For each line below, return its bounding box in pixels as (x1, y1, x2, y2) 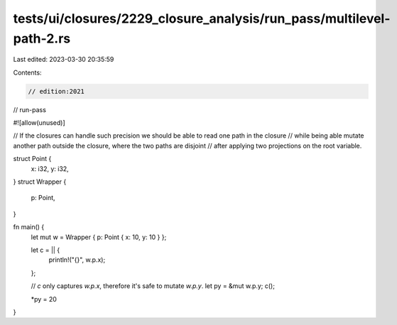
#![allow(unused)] (13, 119, 65, 127)
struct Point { (13, 155, 52, 163)
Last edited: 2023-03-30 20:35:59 (13, 55, 114, 64)
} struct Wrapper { (13, 177, 67, 186)
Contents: (13, 68, 42, 77)
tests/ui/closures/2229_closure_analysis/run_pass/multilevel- (13, 11, 391, 26)
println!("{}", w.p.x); (48, 255, 106, 264)
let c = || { (31, 246, 60, 254)
